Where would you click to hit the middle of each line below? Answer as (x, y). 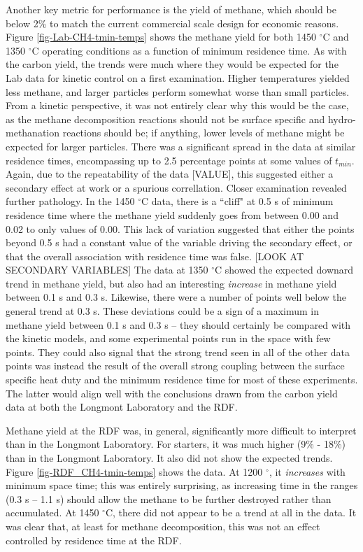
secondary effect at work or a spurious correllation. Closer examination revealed (176, 187)
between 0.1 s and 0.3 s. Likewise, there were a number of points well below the (176, 297)
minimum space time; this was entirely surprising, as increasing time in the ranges (182, 485)
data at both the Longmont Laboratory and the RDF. (122, 407)
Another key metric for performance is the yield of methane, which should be (171, 9)
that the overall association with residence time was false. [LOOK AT (155, 256)
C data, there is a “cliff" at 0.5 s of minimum (237, 201)
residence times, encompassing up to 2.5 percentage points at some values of (169, 160)
